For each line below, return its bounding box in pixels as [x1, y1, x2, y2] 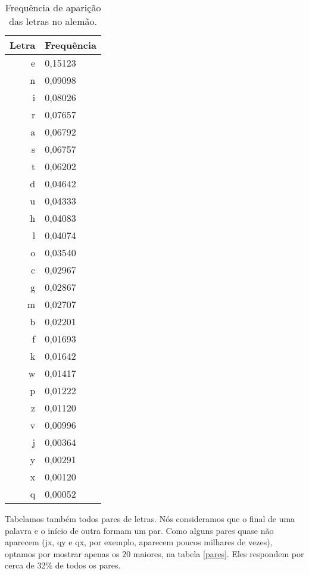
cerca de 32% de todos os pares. [5, 559, 121, 571]
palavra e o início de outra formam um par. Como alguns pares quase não [5, 524, 274, 536]
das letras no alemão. [9, 14, 97, 28]
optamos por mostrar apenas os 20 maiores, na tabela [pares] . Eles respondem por [5, 547, 304, 560]
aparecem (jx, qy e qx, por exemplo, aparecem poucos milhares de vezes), [5, 536, 273, 548]
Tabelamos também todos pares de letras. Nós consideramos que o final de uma [5, 513, 295, 524]
